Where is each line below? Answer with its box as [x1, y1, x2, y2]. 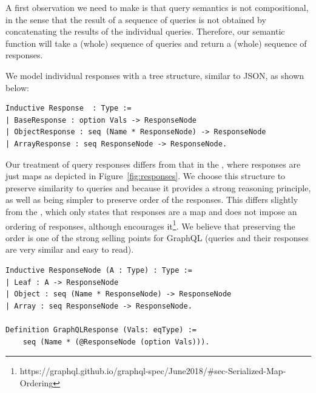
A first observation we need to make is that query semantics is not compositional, [5, 1, 309, 13]
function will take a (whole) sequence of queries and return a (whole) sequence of [5, 36, 307, 49]
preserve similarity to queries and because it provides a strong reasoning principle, [5, 181, 311, 194]
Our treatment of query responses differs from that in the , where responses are [5, 157, 301, 170]
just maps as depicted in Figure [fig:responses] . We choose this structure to [5, 169, 286, 182]
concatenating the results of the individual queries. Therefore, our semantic [5, 25, 285, 38]
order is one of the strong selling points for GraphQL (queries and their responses [5, 231, 309, 244]
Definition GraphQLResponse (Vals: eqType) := [5, 325, 197, 334]
